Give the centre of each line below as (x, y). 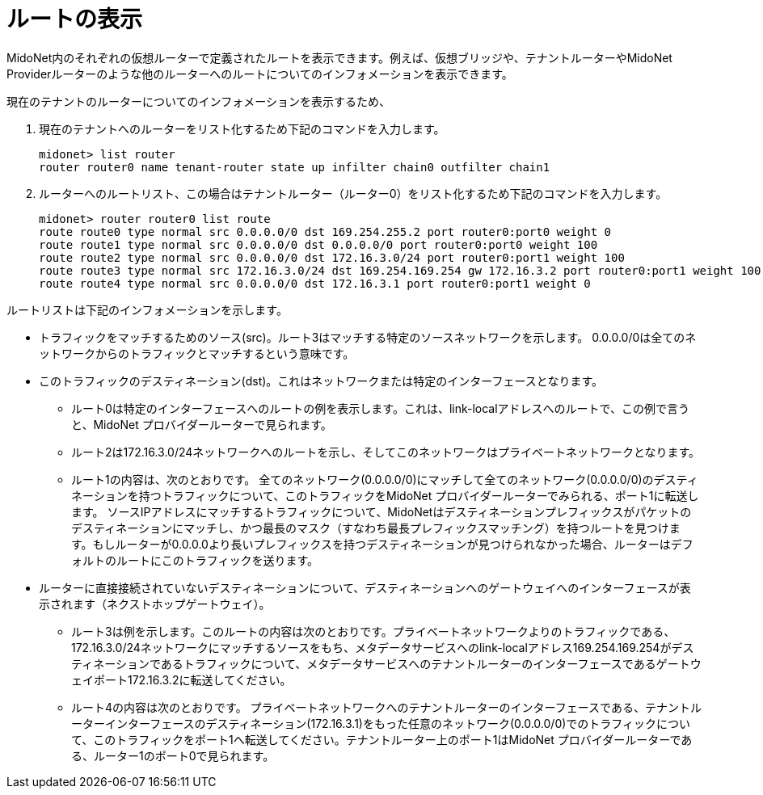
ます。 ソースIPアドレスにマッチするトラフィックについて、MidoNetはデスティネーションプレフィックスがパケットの (381, 511)
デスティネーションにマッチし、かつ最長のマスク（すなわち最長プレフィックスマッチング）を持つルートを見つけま (376, 528)
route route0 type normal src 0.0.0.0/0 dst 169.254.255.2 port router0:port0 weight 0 (325, 231)
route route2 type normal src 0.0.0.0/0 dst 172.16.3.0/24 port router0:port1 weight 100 (332, 257)
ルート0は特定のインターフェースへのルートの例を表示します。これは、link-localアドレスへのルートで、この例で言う (381, 408)
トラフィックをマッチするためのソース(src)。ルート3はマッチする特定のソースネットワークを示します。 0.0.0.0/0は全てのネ (368, 337)
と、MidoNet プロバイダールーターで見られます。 (202, 424)
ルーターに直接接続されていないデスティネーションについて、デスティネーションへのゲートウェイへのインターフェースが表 (365, 587)
